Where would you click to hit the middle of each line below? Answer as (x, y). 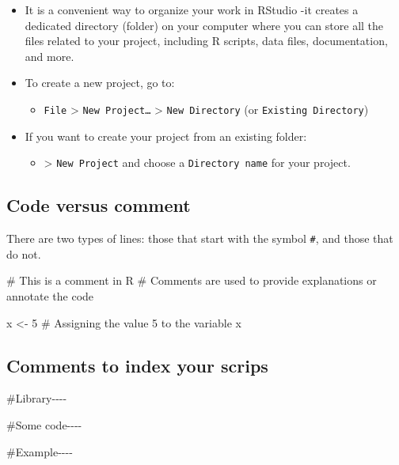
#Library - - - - (37, 398)
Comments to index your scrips (137, 365)
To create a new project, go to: (100, 83)
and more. (49, 56)
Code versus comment (99, 205)
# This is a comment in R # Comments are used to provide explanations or (192, 280)
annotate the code (50, 295)
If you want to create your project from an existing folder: (166, 136)
